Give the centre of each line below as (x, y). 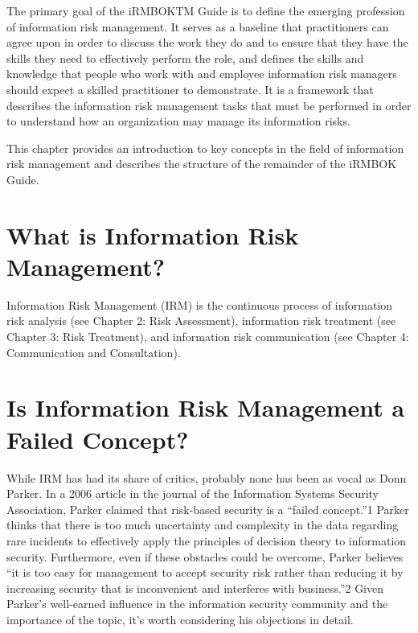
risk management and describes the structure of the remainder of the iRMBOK (202, 164)
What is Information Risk (153, 234)
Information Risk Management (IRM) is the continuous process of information (200, 304)
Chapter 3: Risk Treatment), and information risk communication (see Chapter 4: (208, 337)
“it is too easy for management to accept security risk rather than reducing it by (205, 572)
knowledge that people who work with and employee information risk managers (202, 74)
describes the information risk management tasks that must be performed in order (209, 105)
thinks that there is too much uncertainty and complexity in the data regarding (203, 525)
